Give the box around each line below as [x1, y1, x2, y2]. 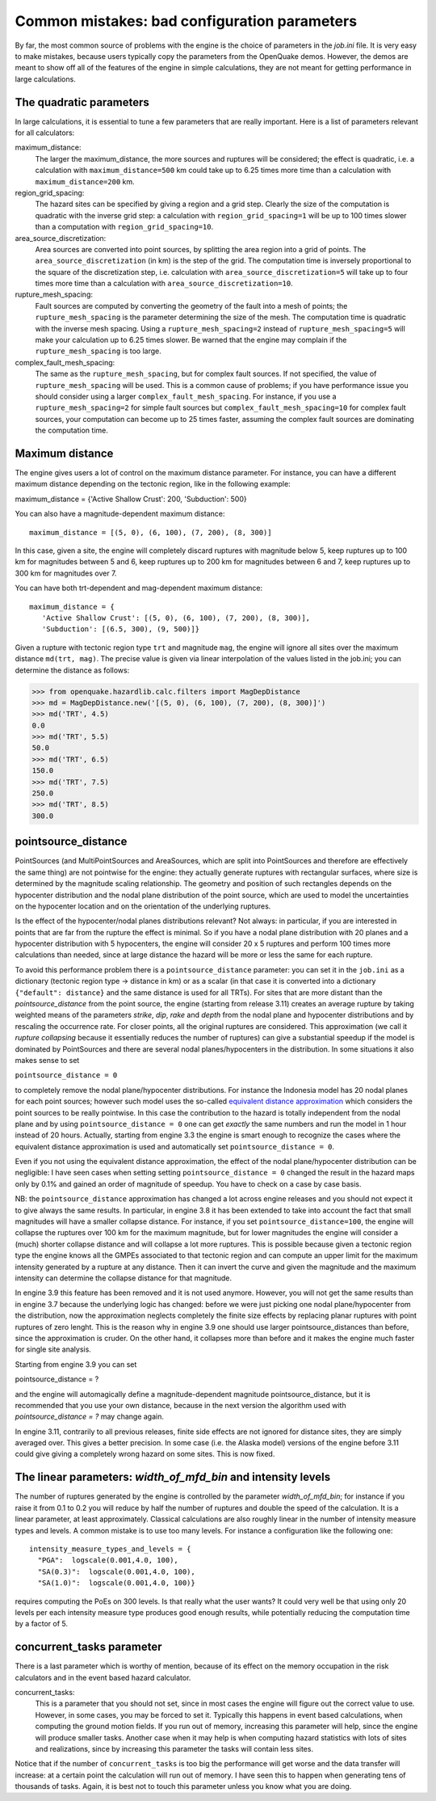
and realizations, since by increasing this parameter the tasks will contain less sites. [35, 1744, 314, 1753]
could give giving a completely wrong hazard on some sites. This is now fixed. [15, 1449, 275, 1459]
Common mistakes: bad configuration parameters [15, 12, 358, 30]
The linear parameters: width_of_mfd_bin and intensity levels [15, 1470, 331, 1484]
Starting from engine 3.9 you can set [15, 1359, 137, 1369]
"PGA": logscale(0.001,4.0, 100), [37, 1556, 179, 1565]
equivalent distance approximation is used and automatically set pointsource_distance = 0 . [15, 1141, 335, 1151]
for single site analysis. [15, 1344, 92, 1354]
